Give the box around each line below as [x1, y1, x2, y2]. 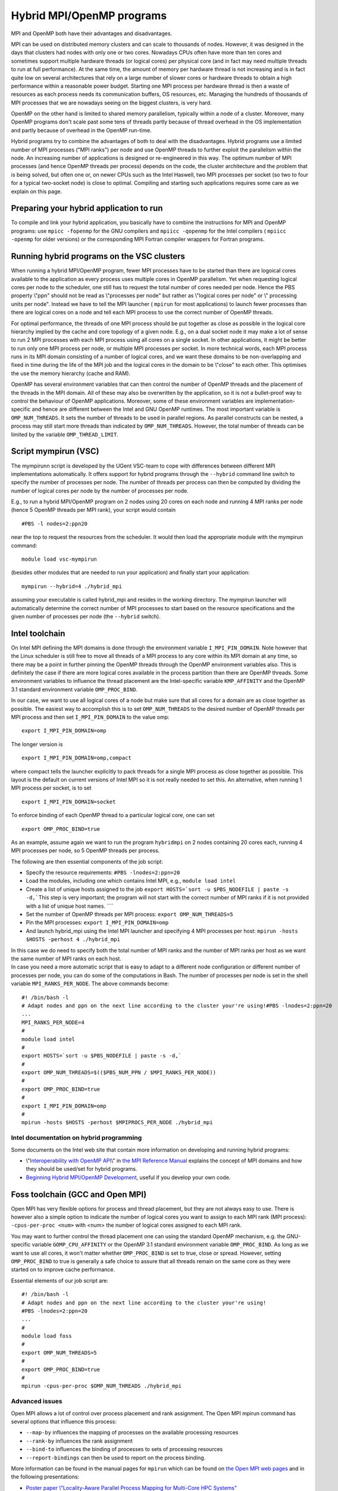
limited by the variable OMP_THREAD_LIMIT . [11, 431, 118, 438]
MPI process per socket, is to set [11, 784, 92, 791]
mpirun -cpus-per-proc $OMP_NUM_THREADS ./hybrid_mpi [21, 1382, 181, 1390]
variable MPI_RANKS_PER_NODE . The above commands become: [11, 980, 170, 987]
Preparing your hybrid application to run [11, 203, 163, 214]
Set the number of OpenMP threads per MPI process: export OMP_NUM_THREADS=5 [26, 911, 233, 918]
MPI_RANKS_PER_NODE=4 [21, 1019, 84, 1026]
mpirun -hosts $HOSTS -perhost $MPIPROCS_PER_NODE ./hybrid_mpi [21, 1119, 214, 1126]
